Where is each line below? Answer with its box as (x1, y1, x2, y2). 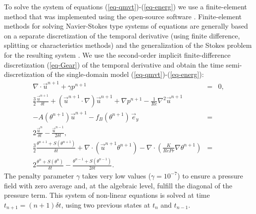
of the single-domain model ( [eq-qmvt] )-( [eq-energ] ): (47, 69, 204, 79)
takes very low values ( (82, 170, 151, 180)
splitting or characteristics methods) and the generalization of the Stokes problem (4, 40, 252, 50)
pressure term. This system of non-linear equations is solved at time (4, 190, 210, 200)
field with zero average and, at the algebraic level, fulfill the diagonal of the (4, 180, 232, 190)
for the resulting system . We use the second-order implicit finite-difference (4, 49, 231, 60)
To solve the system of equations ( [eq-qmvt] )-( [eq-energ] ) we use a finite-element (4, 1, 247, 11)
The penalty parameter (4, 170, 74, 180)
